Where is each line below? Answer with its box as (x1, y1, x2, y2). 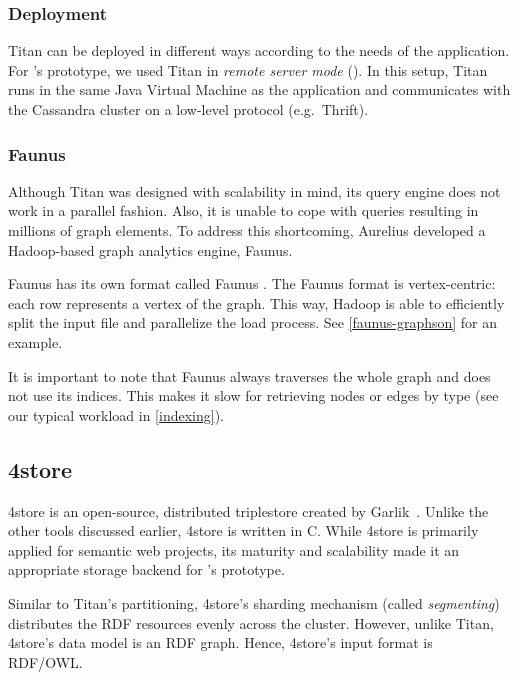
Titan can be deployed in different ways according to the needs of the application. (8, 40, 510, 61)
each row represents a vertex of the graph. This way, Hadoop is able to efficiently (8, 292, 505, 313)
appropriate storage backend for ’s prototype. (8, 559, 285, 580)
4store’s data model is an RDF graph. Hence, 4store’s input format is (8, 632, 433, 653)
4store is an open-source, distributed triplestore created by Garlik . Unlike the (8, 500, 489, 521)
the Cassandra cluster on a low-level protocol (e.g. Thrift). (8, 99, 369, 119)
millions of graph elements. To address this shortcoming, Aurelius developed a (8, 220, 486, 240)
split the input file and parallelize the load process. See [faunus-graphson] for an (8, 312, 498, 333)
